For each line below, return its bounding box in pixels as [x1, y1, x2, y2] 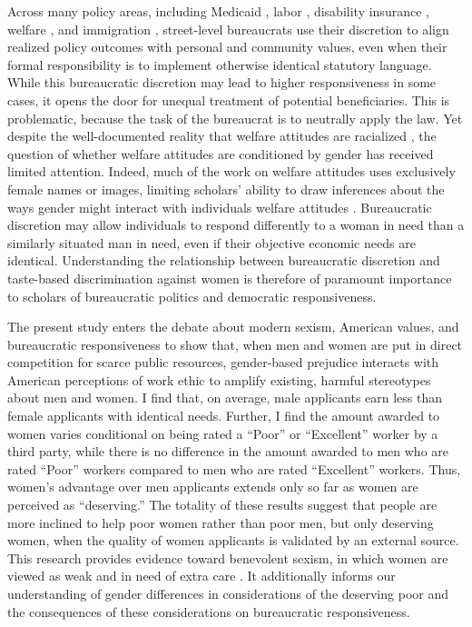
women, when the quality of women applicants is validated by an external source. [7, 531, 459, 550]
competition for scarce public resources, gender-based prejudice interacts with [7, 353, 439, 372]
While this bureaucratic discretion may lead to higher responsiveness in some [7, 73, 437, 92]
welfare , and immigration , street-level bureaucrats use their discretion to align [7, 19, 449, 38]
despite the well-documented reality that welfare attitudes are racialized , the [7, 126, 437, 145]
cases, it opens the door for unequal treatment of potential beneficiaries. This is [7, 90, 450, 109]
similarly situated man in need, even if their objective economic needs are [7, 233, 416, 252]
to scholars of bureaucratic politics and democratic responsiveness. [7, 286, 377, 305]
